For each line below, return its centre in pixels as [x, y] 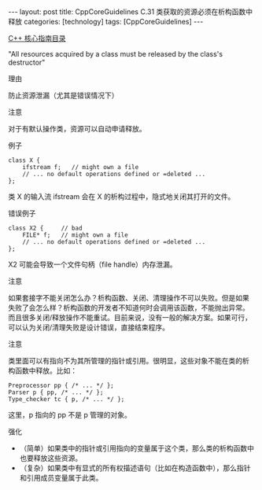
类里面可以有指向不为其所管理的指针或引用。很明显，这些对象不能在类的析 [129, 361]
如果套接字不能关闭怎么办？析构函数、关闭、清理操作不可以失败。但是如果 [129, 298]
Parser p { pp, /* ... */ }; [56, 392]
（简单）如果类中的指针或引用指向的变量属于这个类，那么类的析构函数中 [137, 448]
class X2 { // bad [45, 228]
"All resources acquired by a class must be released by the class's [115, 54]
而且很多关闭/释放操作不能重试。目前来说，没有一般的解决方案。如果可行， [130, 317]
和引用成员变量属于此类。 [61, 478]
